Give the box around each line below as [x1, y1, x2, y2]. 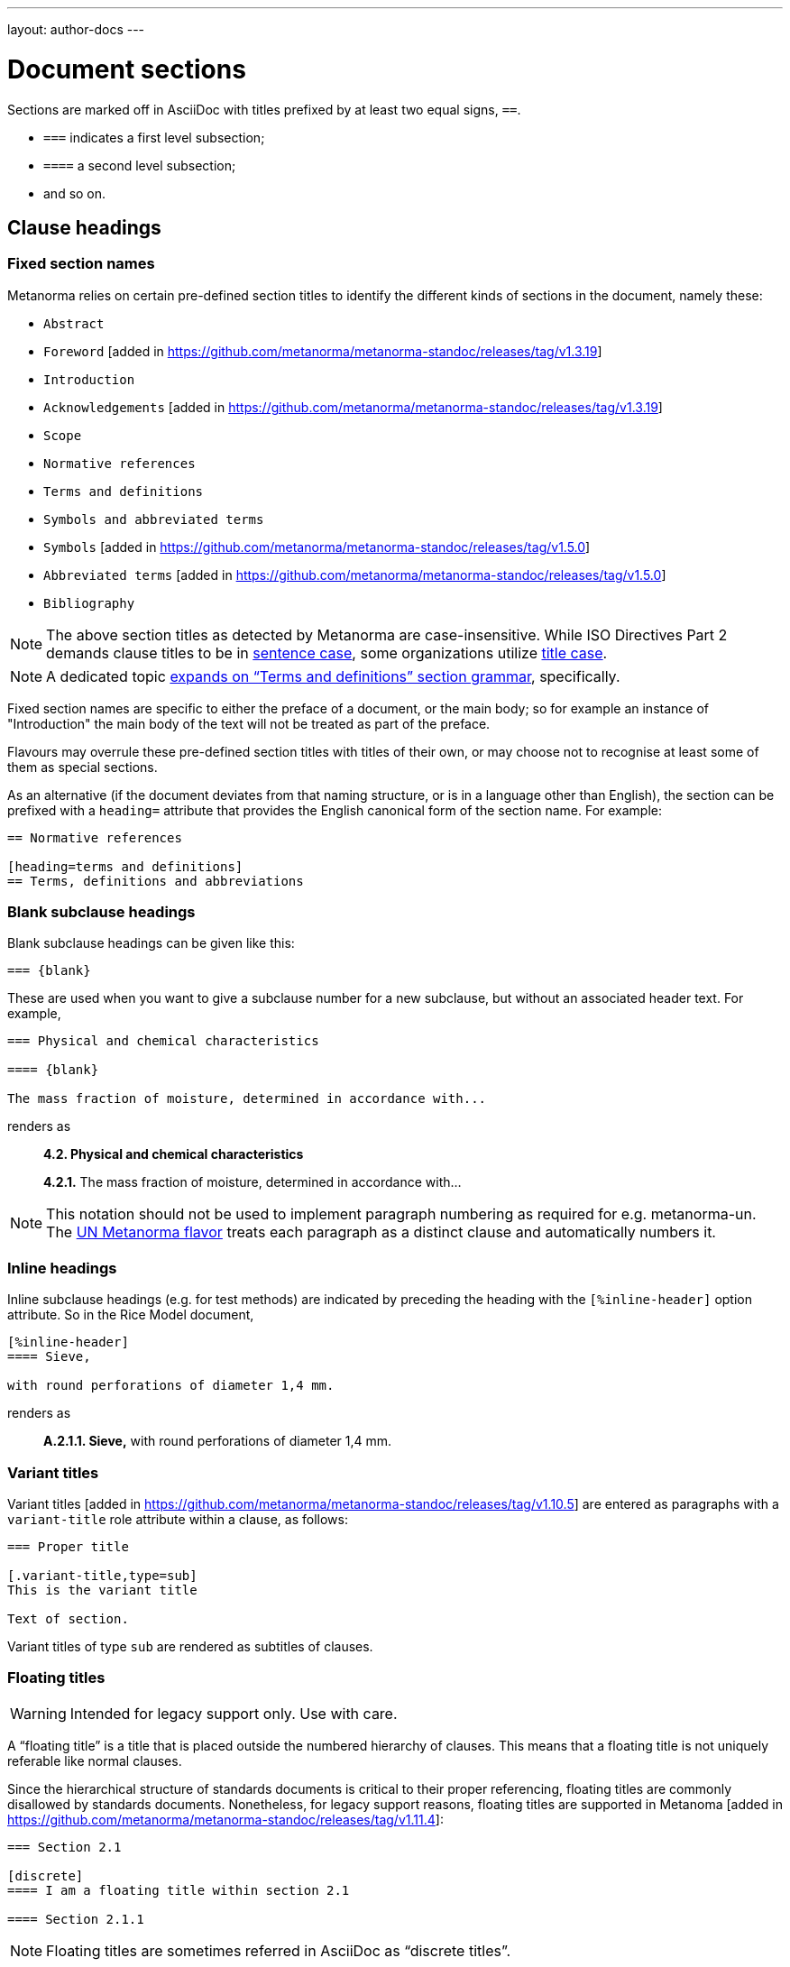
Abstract [43, 316, 105, 331]
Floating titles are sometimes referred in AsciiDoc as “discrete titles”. [46, 1941, 511, 1960]
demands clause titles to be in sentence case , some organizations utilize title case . [46, 643, 608, 662]
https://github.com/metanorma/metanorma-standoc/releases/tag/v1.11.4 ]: [7, 1811, 444, 1827]
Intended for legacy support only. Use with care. [69, 1704, 398, 1723]
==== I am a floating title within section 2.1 [7, 1882, 350, 1898]
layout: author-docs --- [7, 22, 145, 37]
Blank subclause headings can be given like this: [7, 935, 295, 951]
